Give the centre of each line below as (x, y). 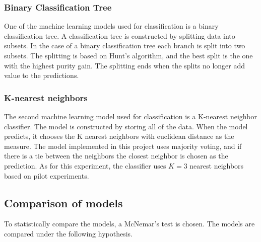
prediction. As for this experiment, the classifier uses (85, 165)
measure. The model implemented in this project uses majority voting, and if (123, 146)
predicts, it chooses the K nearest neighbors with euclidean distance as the (119, 136)
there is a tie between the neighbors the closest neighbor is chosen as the (116, 156)
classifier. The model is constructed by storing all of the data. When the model (126, 126)
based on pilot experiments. (47, 175)
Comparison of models (63, 203)
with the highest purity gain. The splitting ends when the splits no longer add (125, 65)
